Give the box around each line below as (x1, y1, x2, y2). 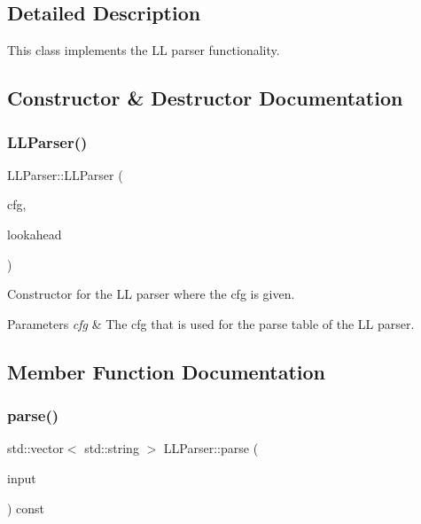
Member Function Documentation (7, 357, 326, 385)
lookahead (7, 224, 62, 243)
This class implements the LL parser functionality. (7, 41, 280, 59)
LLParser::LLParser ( (7, 165, 123, 184)
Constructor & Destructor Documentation (7, 84, 403, 112)
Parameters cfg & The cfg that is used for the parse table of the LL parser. (7, 314, 415, 332)
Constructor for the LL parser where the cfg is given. (7, 285, 295, 303)
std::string (84, 439, 139, 458)
